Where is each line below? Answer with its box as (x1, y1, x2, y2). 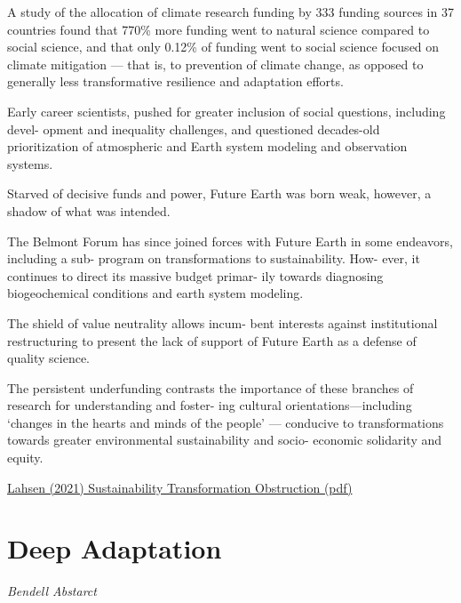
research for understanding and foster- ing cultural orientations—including (7, 396, 412, 414)
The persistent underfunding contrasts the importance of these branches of (7, 378, 414, 397)
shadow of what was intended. (7, 201, 171, 220)
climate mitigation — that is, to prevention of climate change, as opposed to (7, 54, 424, 73)
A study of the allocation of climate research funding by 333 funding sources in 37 (7, 3, 454, 20)
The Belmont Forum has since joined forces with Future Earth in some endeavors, (7, 231, 453, 250)
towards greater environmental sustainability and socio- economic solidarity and (7, 430, 442, 449)
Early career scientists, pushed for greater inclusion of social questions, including (7, 101, 446, 120)
